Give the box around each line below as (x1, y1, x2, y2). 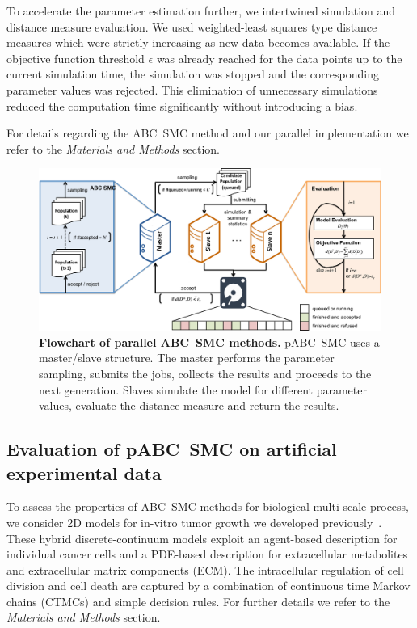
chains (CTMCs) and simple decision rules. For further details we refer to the (6, 592, 390, 609)
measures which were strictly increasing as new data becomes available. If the (6, 34, 390, 51)
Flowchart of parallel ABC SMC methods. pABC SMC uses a (39, 333, 380, 350)
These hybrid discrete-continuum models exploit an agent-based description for (6, 529, 398, 546)
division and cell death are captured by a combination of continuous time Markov (6, 577, 411, 594)
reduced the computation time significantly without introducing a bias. (6, 97, 358, 114)
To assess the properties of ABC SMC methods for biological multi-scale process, (6, 498, 409, 515)
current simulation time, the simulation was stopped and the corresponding (6, 65, 380, 82)
